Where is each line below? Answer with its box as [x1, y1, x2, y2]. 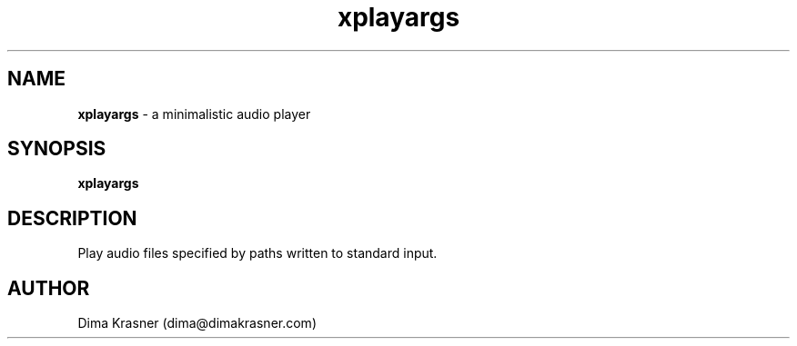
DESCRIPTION [7, 206, 137, 230]
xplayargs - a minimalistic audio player [77, 105, 311, 122]
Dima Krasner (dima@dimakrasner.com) [77, 315, 317, 331]
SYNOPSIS [7, 137, 106, 161]
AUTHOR [7, 276, 90, 300]
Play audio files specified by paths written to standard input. [77, 245, 438, 262]
